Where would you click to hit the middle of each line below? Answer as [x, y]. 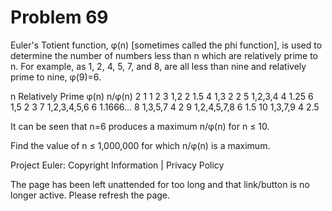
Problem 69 [59, 17]
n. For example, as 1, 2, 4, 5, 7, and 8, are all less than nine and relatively [158, 66]
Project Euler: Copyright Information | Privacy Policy [117, 165]
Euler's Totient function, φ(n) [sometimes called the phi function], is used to [166, 45]
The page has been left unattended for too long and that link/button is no [160, 184]
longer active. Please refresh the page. [90, 195]
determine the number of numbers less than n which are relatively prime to [164, 55]
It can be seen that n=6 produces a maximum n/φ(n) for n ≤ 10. [140, 126]
